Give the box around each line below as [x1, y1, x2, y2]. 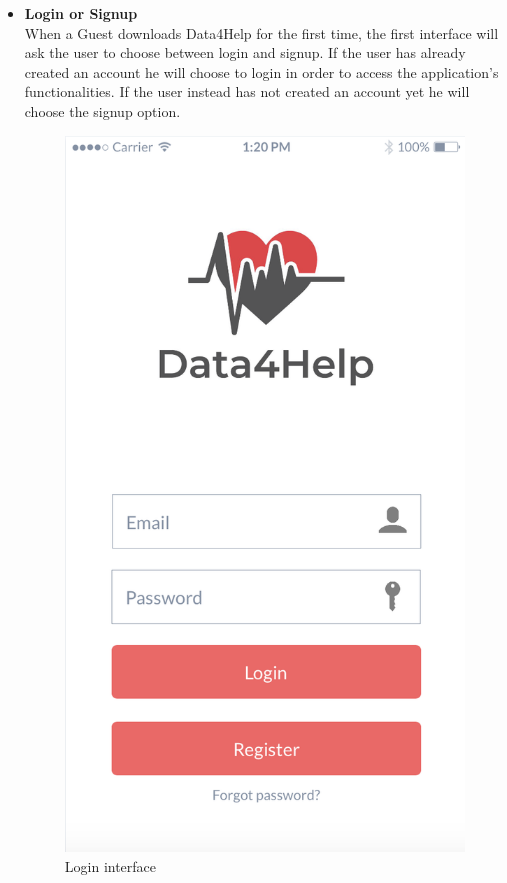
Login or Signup [24, 3, 138, 23]
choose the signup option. [24, 100, 181, 121]
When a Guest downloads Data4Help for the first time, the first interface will [24, 22, 499, 43]
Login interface [64, 855, 157, 876]
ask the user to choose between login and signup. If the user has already [24, 42, 466, 63]
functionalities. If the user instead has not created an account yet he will [24, 81, 470, 102]
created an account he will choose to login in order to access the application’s [24, 61, 499, 82]
